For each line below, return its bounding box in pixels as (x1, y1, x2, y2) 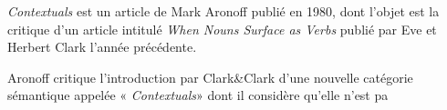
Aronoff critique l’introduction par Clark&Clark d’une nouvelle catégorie (7, 67, 413, 86)
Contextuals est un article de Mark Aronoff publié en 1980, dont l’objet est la (7, 2, 440, 20)
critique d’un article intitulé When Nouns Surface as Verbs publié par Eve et (7, 19, 437, 38)
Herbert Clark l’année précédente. (7, 37, 197, 56)
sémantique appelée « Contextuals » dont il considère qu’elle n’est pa (7, 85, 389, 105)
